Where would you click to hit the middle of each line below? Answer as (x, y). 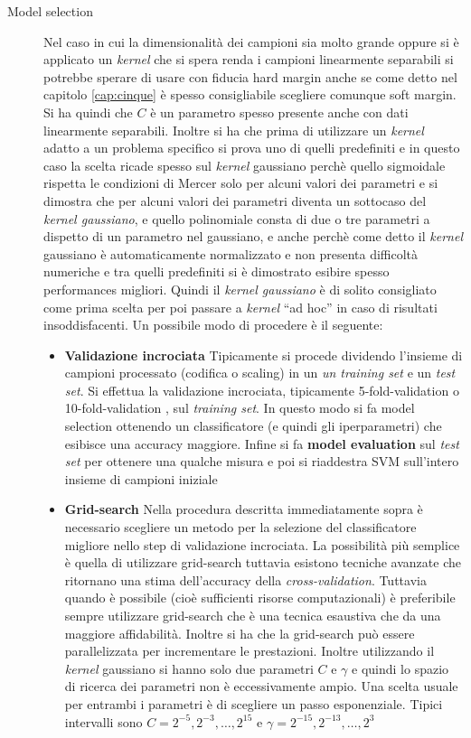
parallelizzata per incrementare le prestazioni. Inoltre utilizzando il (250, 651)
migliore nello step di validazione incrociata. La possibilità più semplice (262, 544)
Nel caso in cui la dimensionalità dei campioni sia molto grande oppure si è (251, 41)
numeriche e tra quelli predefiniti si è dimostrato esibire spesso (217, 271)
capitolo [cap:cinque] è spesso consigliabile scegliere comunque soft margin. (250, 94)
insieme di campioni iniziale (141, 478)
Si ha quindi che (88, 112)
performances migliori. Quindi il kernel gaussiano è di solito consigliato (240, 289)
